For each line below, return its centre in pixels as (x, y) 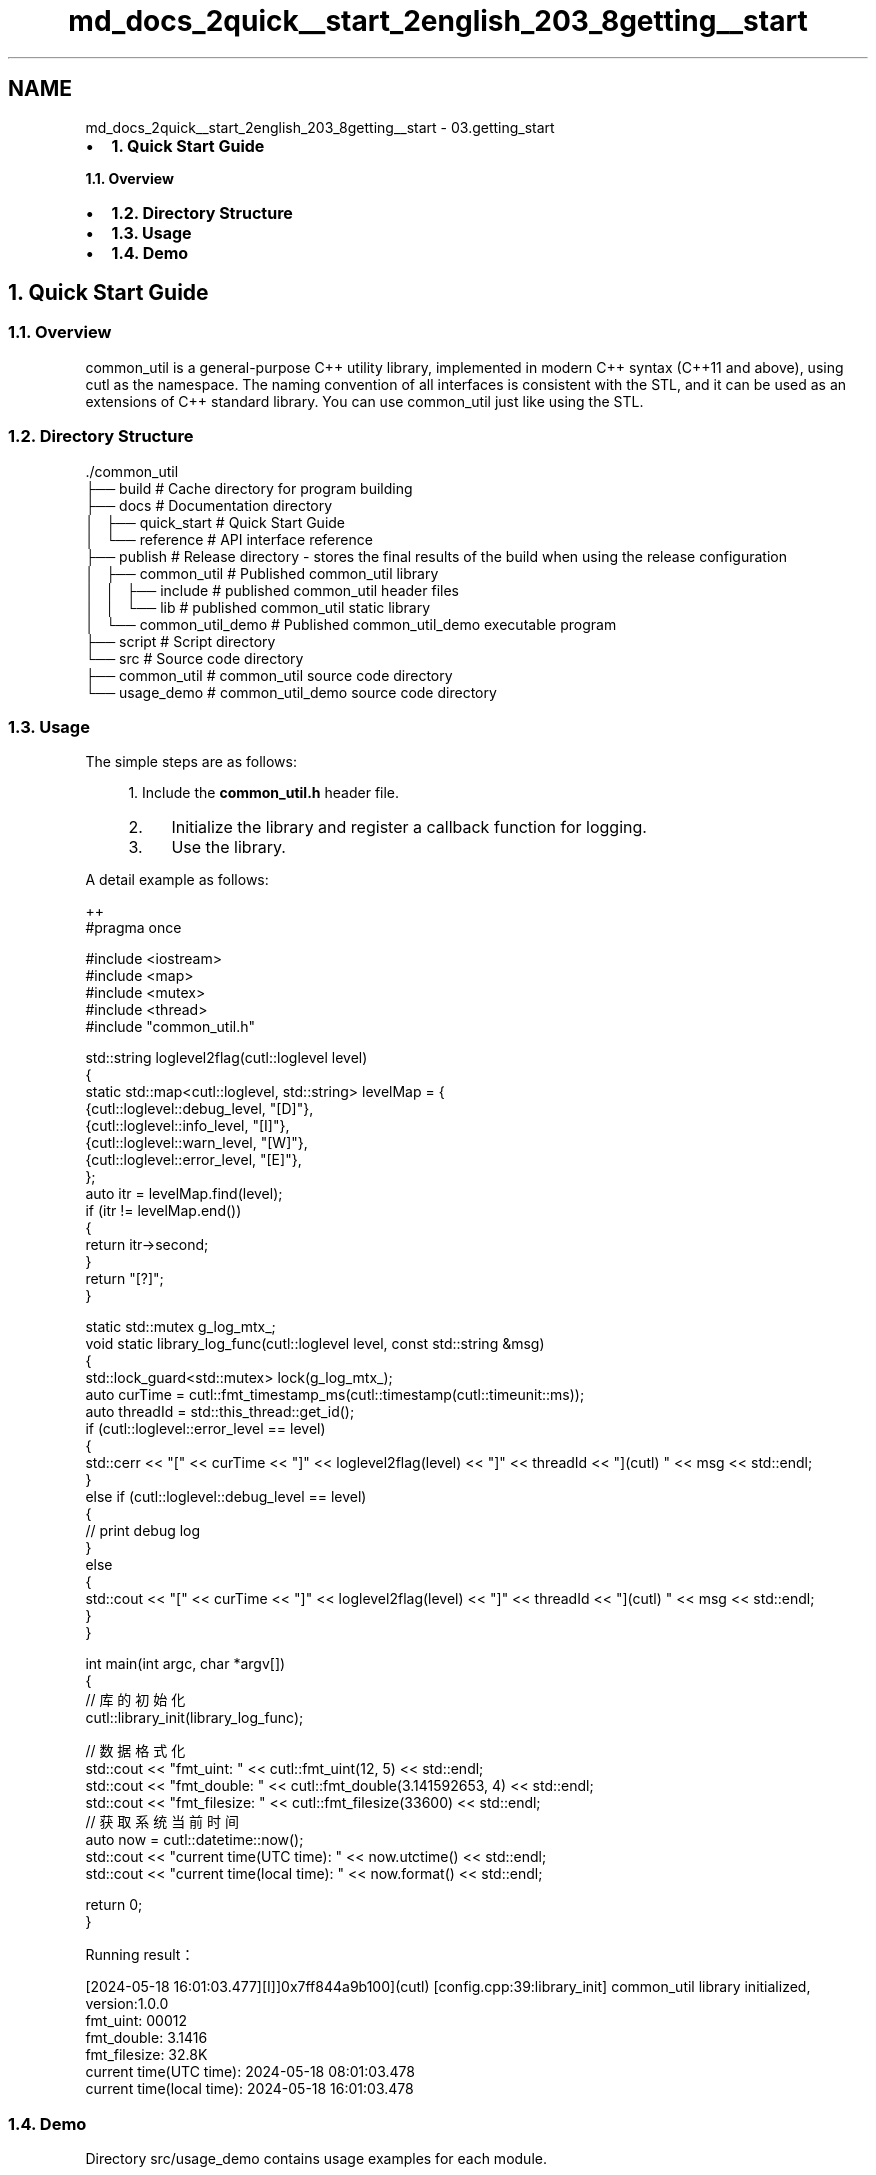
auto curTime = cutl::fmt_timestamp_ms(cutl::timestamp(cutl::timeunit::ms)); (335, 1395)
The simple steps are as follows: (191, 762)
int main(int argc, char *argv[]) (185, 1664)
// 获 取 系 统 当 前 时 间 (162, 1822)
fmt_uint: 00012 (136, 2021)
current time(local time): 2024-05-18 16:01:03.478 (249, 2089)
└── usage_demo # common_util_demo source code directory (291, 692)
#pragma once (133, 928)
